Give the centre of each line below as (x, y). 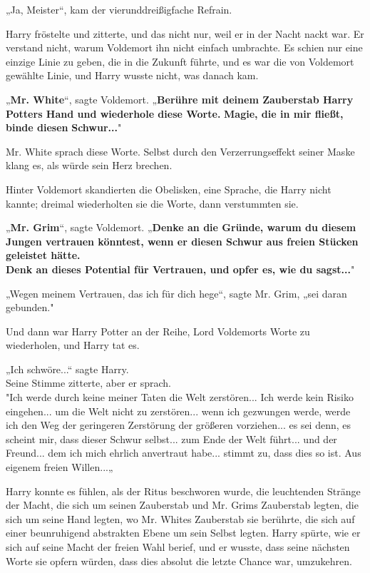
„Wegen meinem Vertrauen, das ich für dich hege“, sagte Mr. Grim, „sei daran (176, 293)
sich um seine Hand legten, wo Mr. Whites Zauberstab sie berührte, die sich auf (180, 518)
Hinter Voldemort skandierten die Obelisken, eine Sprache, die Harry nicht (169, 189)
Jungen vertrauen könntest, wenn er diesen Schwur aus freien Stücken (182, 241)
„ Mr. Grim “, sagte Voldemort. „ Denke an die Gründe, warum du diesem (181, 227)
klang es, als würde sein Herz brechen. (89, 165)
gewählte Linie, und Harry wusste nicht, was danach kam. (132, 75)
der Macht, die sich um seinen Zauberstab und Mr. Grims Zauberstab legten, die (182, 505)
